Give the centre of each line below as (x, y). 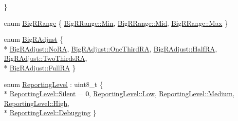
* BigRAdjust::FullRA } (40, 67)
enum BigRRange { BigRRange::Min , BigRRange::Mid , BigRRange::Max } (116, 23)
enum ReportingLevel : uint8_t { (54, 84)
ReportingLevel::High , (37, 103)
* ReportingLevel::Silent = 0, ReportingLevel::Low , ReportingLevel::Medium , (119, 94)
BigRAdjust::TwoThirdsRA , (46, 58)
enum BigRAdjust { (34, 39)
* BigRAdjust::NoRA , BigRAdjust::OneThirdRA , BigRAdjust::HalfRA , (110, 48)
